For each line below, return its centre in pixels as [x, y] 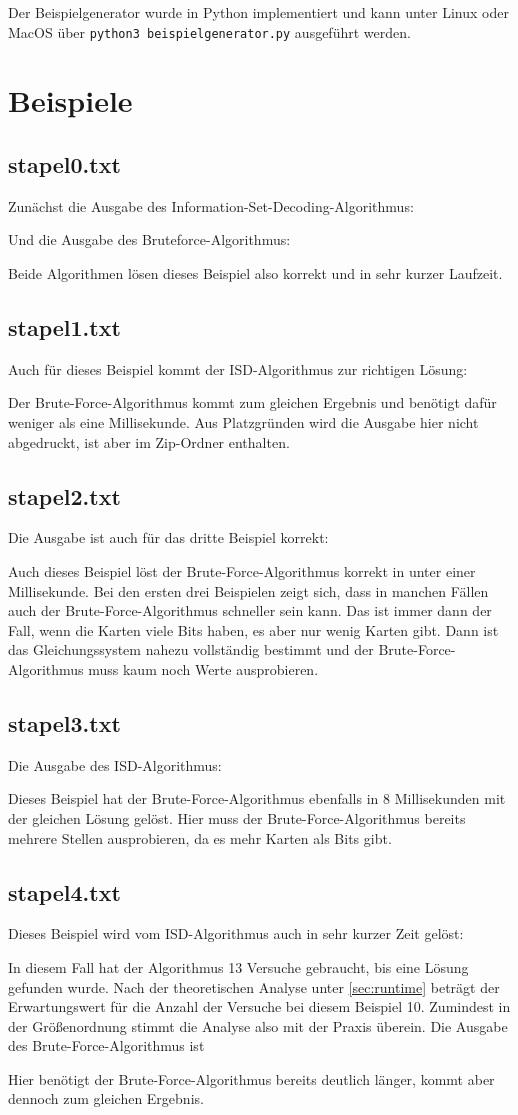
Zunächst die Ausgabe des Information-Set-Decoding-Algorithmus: [211, 205]
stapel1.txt [64, 327]
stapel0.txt [64, 164]
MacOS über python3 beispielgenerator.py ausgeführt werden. [209, 31]
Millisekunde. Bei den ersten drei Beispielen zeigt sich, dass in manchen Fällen [248, 590]
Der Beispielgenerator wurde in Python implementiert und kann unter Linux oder [258, 12]
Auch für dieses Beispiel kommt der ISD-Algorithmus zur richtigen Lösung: [238, 368]
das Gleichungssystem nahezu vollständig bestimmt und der [191, 649]
